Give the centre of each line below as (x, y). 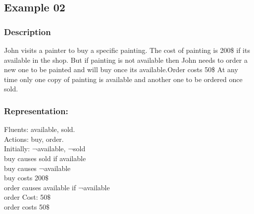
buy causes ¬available (37, 168)
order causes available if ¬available (57, 187)
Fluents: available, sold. (40, 129)
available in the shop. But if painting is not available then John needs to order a (126, 60)
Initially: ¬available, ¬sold (45, 149)
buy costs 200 (25, 178)
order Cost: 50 (26, 197)
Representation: (36, 110)
